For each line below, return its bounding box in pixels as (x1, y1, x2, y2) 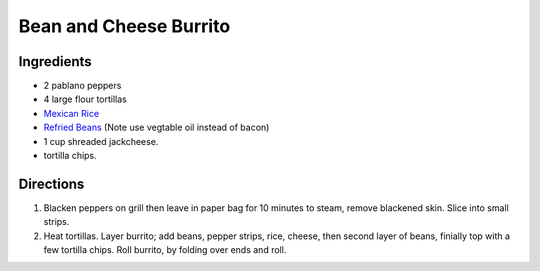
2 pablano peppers (43, 80, 122, 92)
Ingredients (18, 53, 92, 70)
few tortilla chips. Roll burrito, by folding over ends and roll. (43, 244, 287, 256)
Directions (18, 175, 85, 192)
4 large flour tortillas (43, 93, 127, 105)
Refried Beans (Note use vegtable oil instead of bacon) (43, 121, 270, 134)
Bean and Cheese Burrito (18, 15, 231, 37)
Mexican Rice (43, 107, 100, 119)
